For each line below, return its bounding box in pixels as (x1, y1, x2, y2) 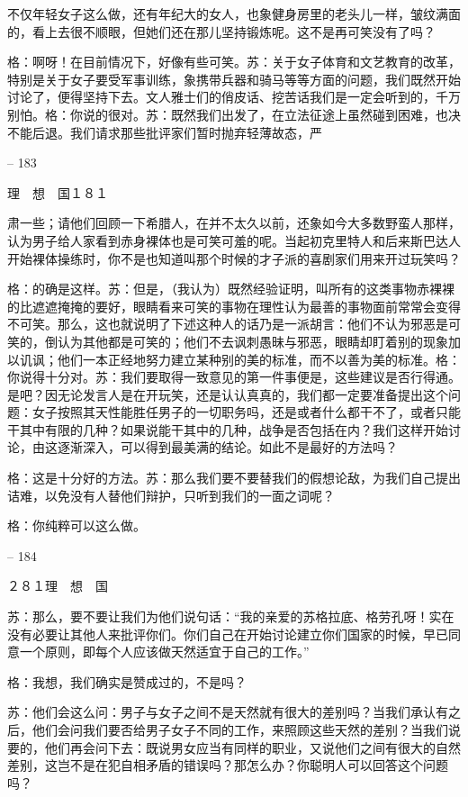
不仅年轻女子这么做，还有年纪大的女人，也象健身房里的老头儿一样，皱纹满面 (7, 5, 461, 23)
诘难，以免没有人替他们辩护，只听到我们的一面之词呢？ (7, 485, 335, 504)
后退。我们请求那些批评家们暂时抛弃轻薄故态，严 (31, 122, 322, 141)
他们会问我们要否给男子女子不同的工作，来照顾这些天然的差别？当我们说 (31, 720, 461, 738)
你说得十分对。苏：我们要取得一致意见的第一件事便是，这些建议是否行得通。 (7, 367, 461, 386)
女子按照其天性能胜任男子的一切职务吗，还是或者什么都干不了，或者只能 (31, 403, 461, 421)
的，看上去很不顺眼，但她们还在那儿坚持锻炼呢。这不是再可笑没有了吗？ (7, 22, 436, 41)
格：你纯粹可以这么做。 (7, 516, 146, 535)
